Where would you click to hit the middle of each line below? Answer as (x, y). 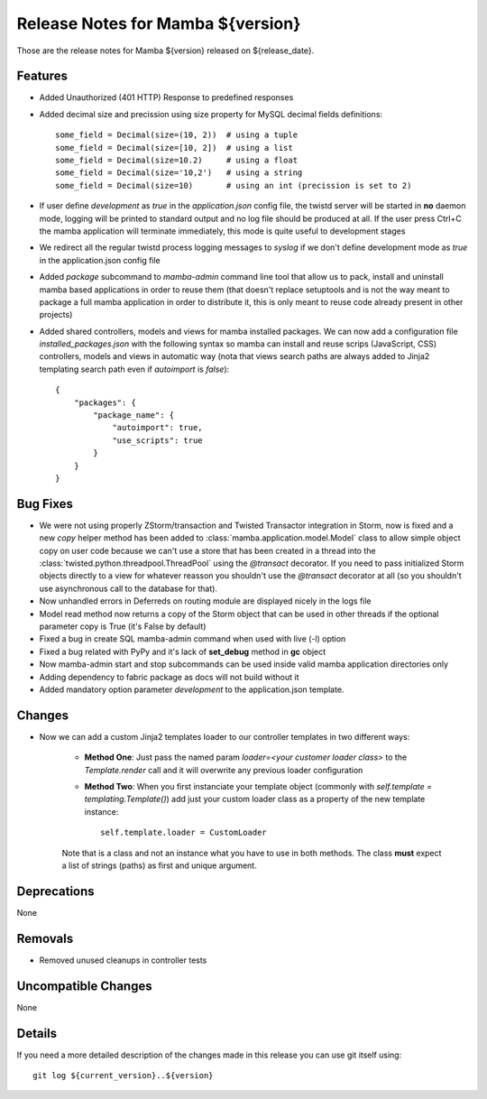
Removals (45, 938)
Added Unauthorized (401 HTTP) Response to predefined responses (166, 97)
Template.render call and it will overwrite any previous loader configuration (224, 770)
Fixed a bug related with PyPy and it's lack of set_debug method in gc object (183, 651)
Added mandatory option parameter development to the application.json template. (192, 689)
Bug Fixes (45, 504)
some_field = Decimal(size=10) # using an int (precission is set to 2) (234, 185)
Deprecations (55, 891)
